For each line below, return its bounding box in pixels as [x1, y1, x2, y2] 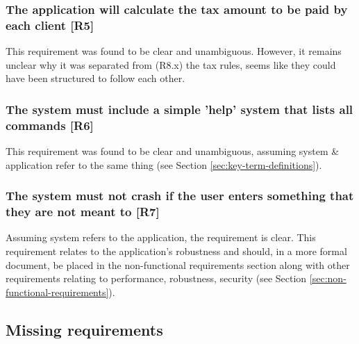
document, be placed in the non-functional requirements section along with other [6, 257, 350, 272]
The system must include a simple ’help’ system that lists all [6, 100, 353, 117]
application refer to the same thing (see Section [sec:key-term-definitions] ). [6, 157, 322, 172]
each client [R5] [6, 16, 94, 33]
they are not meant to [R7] [6, 203, 160, 220]
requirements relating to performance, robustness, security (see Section [6, 271, 307, 286]
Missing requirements [6, 318, 163, 340]
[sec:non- [309, 271, 347, 286]
